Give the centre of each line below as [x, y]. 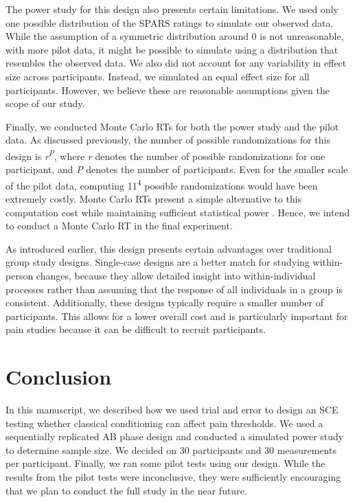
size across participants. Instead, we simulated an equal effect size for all [158, 76]
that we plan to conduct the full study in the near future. [126, 490]
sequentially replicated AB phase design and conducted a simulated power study [175, 436]
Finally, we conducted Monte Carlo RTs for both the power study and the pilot [172, 126]
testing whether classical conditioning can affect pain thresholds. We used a [164, 423]
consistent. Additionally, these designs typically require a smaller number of [165, 303]
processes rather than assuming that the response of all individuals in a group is [174, 289]
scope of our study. [45, 103]
